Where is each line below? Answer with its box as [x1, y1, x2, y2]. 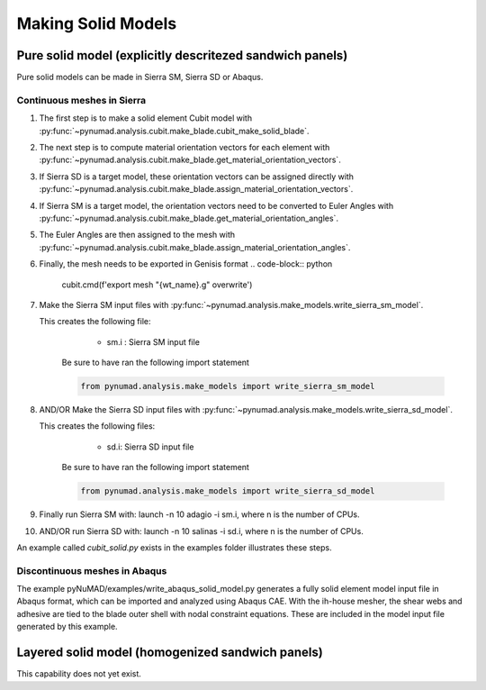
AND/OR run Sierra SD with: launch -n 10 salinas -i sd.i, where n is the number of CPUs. [39, 525, 364, 536]
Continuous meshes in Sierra [16, 94, 147, 106]
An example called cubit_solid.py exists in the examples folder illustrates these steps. [16, 541, 332, 553]
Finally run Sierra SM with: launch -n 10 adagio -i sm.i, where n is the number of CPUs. [39, 509, 360, 520]
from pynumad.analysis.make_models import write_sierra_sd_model [80, 486, 375, 496]
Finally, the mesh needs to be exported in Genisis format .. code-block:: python [39, 259, 333, 269]
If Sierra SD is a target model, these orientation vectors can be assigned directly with [39, 171, 355, 182]
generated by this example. [16, 622, 118, 632]
